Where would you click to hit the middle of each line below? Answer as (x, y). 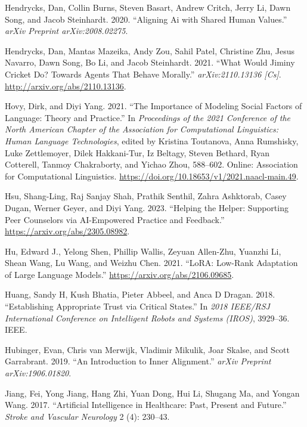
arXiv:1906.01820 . (38, 373)
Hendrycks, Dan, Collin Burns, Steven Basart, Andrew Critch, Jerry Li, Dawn (148, 7)
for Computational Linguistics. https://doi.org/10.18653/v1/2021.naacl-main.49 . (152, 176)
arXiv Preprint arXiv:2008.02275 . (66, 31)
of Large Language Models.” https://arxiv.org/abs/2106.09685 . (120, 274)
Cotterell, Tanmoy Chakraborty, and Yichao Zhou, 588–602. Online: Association (151, 164)
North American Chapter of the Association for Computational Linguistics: (142, 129)
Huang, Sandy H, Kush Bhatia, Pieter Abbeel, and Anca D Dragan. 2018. (140, 294)
